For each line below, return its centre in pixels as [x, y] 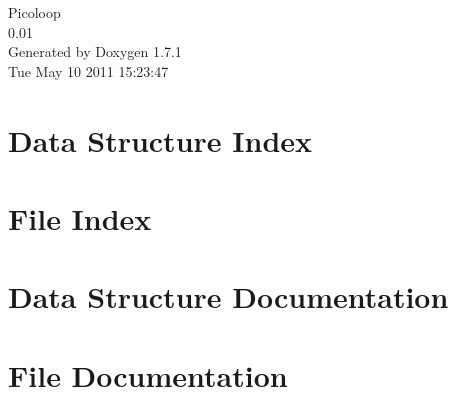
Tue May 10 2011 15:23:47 [88, 70]
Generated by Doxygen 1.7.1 [95, 51]
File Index [80, 217]
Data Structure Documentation [228, 296]
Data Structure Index [160, 139]
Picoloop [34, 12]
